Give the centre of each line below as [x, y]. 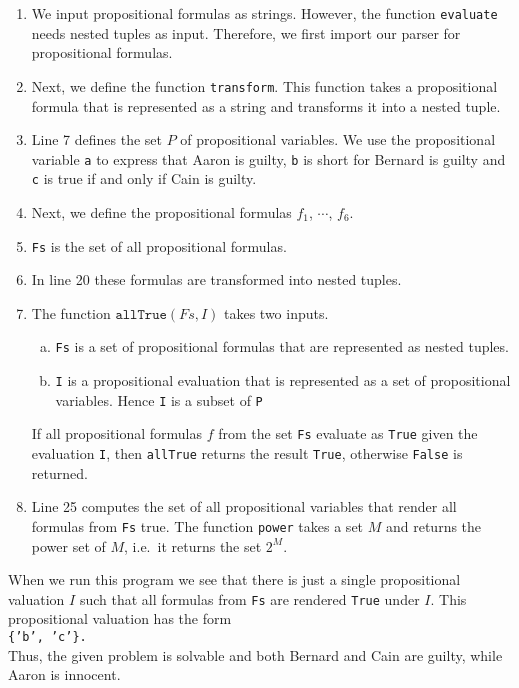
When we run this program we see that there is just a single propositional [234, 579]
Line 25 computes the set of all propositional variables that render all [244, 506]
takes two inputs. [276, 312]
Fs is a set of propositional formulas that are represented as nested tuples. [282, 346]
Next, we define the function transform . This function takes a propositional [264, 85]
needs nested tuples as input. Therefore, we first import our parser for [246, 32]
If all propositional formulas [117, 433]
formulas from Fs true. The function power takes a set [197, 525]
